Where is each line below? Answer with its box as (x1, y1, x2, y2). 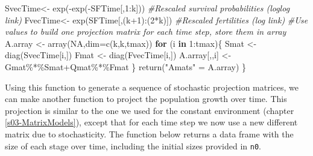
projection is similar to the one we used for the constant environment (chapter (5, 104, 294, 116)
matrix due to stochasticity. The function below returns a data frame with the (5, 127, 294, 140)
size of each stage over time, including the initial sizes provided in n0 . (5, 139, 261, 152)
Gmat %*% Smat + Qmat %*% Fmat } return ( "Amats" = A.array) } (5, 60, 246, 73)
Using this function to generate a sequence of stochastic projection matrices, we (5, 80, 299, 93)
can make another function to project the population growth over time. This (5, 92, 287, 105)
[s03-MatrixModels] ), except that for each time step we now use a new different (5, 116, 298, 128)
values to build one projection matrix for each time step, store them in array (5, 25, 286, 38)
